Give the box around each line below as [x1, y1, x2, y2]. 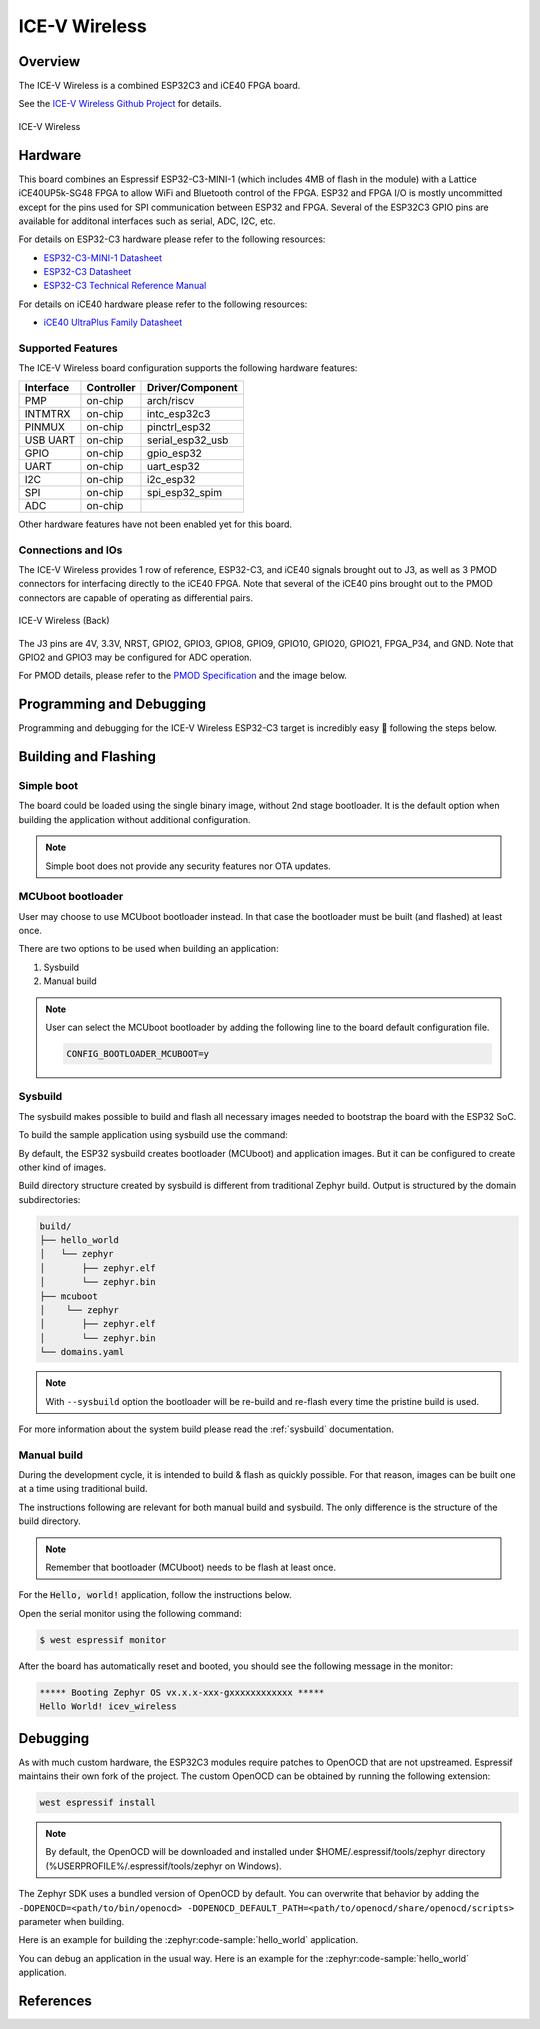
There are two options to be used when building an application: [18, 943, 279, 955]
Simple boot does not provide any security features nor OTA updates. [45, 860, 332, 872]
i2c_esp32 [146, 472, 196, 486]
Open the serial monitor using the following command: [18, 1607, 242, 1619]
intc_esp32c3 [146, 406, 211, 420]
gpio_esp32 [146, 446, 202, 460]
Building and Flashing [18, 748, 157, 765]
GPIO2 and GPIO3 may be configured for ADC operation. [18, 651, 252, 663]
